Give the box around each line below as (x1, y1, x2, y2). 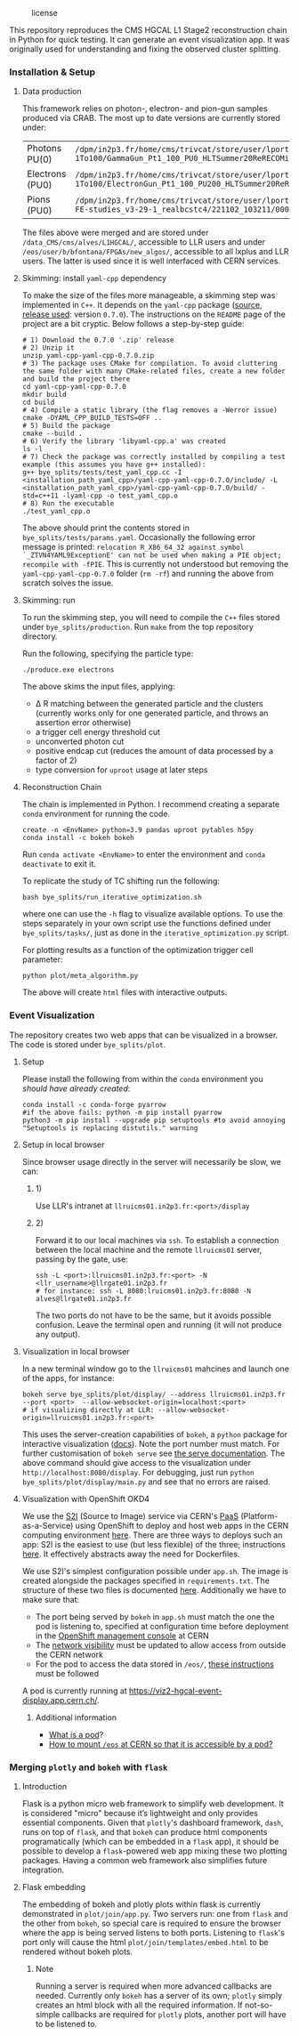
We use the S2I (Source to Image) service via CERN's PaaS (21, 1510, 238, 1521)
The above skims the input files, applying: (21, 681, 175, 692)
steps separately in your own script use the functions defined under (21, 918, 271, 929)
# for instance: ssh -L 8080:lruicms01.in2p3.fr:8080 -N (35, 1286, 252, 1296)
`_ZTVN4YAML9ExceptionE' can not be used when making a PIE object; (21, 551, 282, 560)
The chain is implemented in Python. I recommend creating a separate (21, 799, 280, 810)
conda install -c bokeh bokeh (21, 834, 135, 843)
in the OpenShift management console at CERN (35, 1630, 209, 1641)
